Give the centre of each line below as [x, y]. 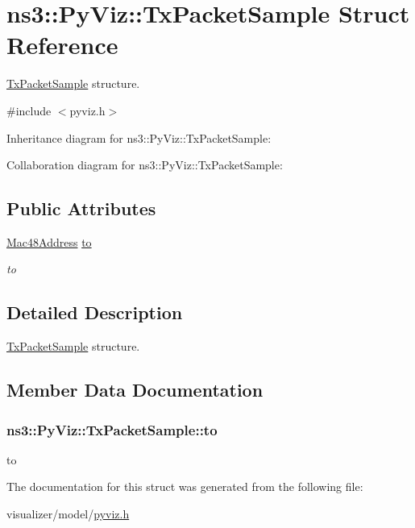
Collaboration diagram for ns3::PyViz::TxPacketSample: [145, 165]
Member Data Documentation [135, 390]
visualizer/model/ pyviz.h [68, 514]
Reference [62, 45]
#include [29, 110]
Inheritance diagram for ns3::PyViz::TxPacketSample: [139, 137]
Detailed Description [95, 312]
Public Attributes [81, 208]
